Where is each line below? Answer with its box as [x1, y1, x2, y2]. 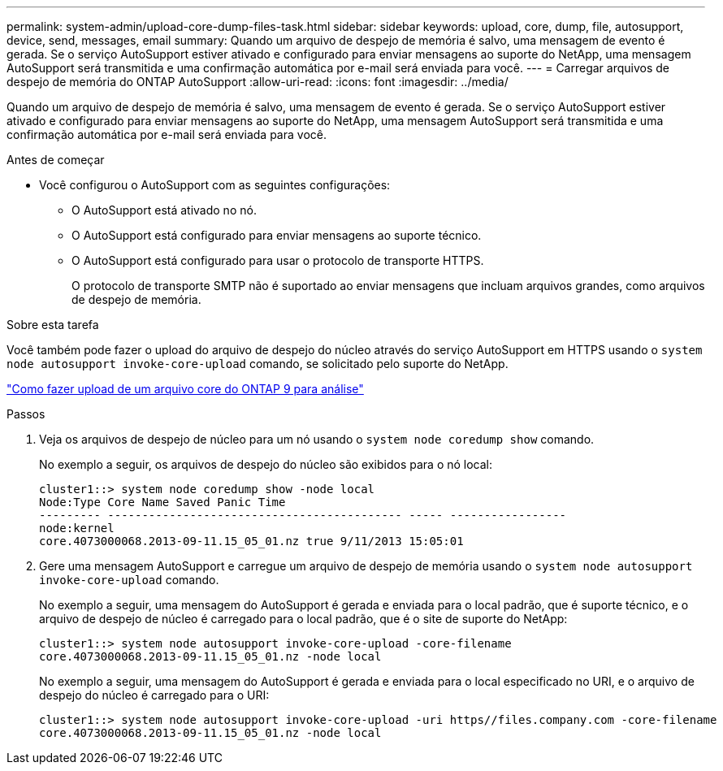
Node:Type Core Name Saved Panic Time [39, 496, 286, 509]
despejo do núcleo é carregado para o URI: [39, 688, 270, 702]
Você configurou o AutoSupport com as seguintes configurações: [39, 178, 391, 192]
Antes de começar [6, 153, 105, 167]
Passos [6, 407, 45, 421]
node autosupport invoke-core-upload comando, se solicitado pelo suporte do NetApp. [6, 357, 509, 370]
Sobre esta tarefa [6, 318, 99, 331]
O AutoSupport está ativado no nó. [71, 203, 257, 217]
